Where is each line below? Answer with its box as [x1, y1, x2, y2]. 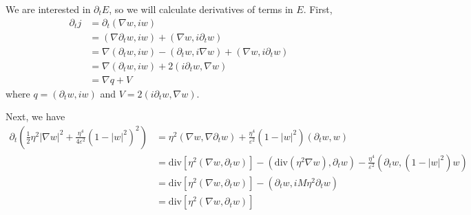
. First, [303, 2, 333, 16]
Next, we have [6, 109, 65, 124]
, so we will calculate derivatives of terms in [109, 2, 293, 16]
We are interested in [6, 2, 91, 16]
